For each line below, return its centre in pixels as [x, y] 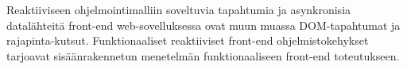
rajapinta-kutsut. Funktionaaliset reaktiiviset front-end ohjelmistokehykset [188, 40]
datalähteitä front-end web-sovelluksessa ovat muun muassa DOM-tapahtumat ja [203, 25]
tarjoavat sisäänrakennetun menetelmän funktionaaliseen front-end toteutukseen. [203, 55]
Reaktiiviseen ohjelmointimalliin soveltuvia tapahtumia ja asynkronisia [179, 9]
